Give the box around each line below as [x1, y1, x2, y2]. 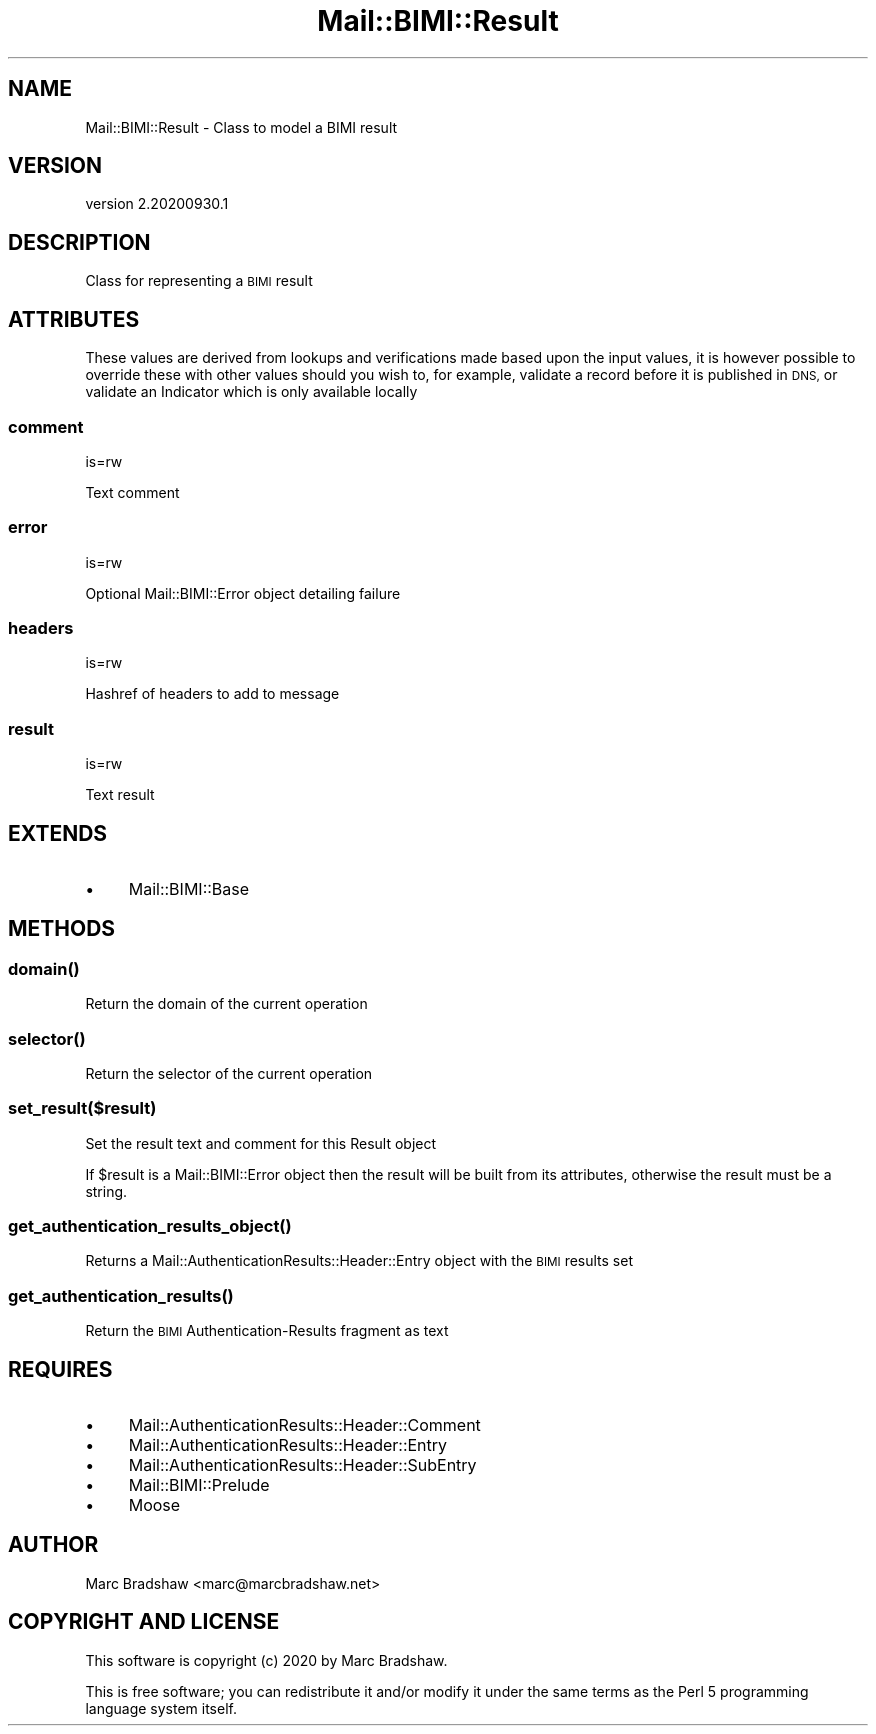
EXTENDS [8, 820, 108, 846]
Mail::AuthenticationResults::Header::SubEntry [128, 1455, 477, 1476]
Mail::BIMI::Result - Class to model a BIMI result [85, 118, 398, 136]
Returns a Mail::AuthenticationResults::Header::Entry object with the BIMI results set [85, 1252, 633, 1270]
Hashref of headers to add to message [85, 685, 340, 703]
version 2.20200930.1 [85, 195, 229, 213]
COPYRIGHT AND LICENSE [8, 1609, 280, 1635]
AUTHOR [8, 1532, 99, 1558]
